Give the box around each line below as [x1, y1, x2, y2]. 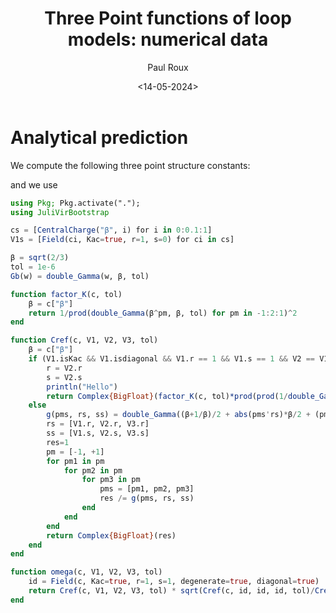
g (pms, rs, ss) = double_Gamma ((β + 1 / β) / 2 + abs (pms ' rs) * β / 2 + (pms [46, 410, 333, 420]
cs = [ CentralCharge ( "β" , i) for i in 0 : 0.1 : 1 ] [10, 225, 213, 236]
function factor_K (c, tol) [10, 289, 123, 299]
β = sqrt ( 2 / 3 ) [10, 253, 70, 263]
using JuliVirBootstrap [10, 207, 110, 217]
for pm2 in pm [63, 465, 123, 476]
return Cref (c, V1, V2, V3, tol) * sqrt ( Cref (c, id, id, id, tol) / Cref [28, 586, 333, 596]
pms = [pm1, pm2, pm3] [99, 484, 195, 494]
